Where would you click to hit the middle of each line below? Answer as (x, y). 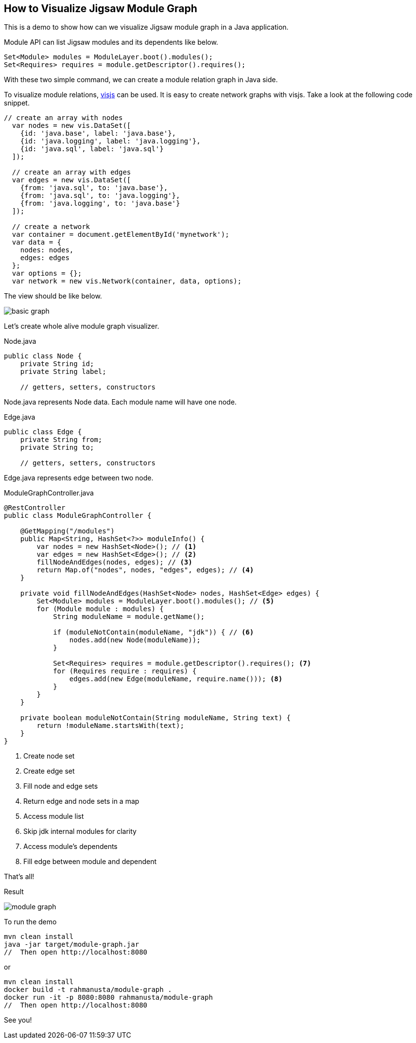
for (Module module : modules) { (100, 609)
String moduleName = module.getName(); (129, 617)
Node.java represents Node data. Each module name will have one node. (120, 402)
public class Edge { (43, 432)
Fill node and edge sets (61, 786)
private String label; (63, 372)
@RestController (35, 508)
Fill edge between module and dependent (90, 862)
